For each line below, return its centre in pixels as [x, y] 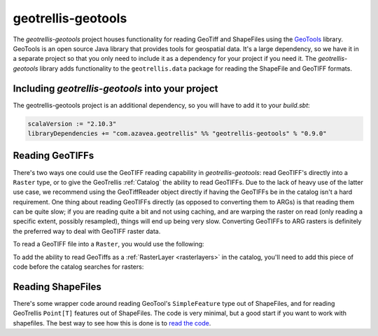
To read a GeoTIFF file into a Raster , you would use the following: [108, 244]
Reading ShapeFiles [57, 287]
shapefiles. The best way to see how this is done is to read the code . [112, 323]
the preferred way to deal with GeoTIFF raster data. [87, 231]
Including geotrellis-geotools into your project [115, 89]
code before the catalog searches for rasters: [78, 267]
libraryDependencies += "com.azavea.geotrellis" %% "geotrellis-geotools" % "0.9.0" [177, 133]
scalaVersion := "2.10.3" [72, 124]
